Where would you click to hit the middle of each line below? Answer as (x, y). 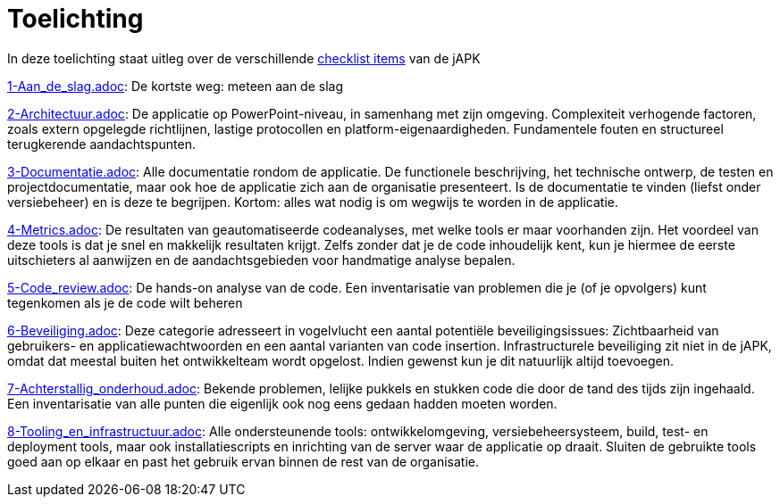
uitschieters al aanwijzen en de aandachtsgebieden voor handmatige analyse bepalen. (261, 260)
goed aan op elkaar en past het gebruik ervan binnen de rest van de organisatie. (243, 461)
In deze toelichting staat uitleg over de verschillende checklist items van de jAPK (244, 58)
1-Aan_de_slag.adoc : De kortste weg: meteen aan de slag (176, 86)
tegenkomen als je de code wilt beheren (125, 302)
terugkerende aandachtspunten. (101, 144)
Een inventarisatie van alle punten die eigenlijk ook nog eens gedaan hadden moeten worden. (282, 403)
